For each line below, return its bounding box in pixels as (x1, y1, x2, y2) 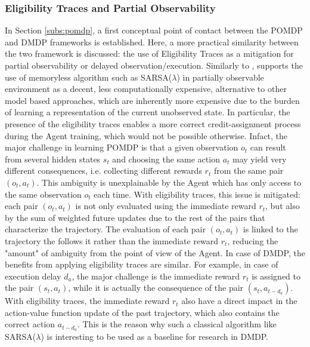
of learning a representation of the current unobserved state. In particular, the (5, 106, 290, 118)
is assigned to (252, 269, 301, 282)
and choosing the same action (112, 152, 220, 165)
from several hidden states (5, 152, 101, 165)
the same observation (5, 188, 82, 200)
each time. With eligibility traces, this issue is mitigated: (94, 188, 300, 200)
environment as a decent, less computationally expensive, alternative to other (5, 82, 287, 95)
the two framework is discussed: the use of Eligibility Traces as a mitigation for (5, 47, 294, 60)
